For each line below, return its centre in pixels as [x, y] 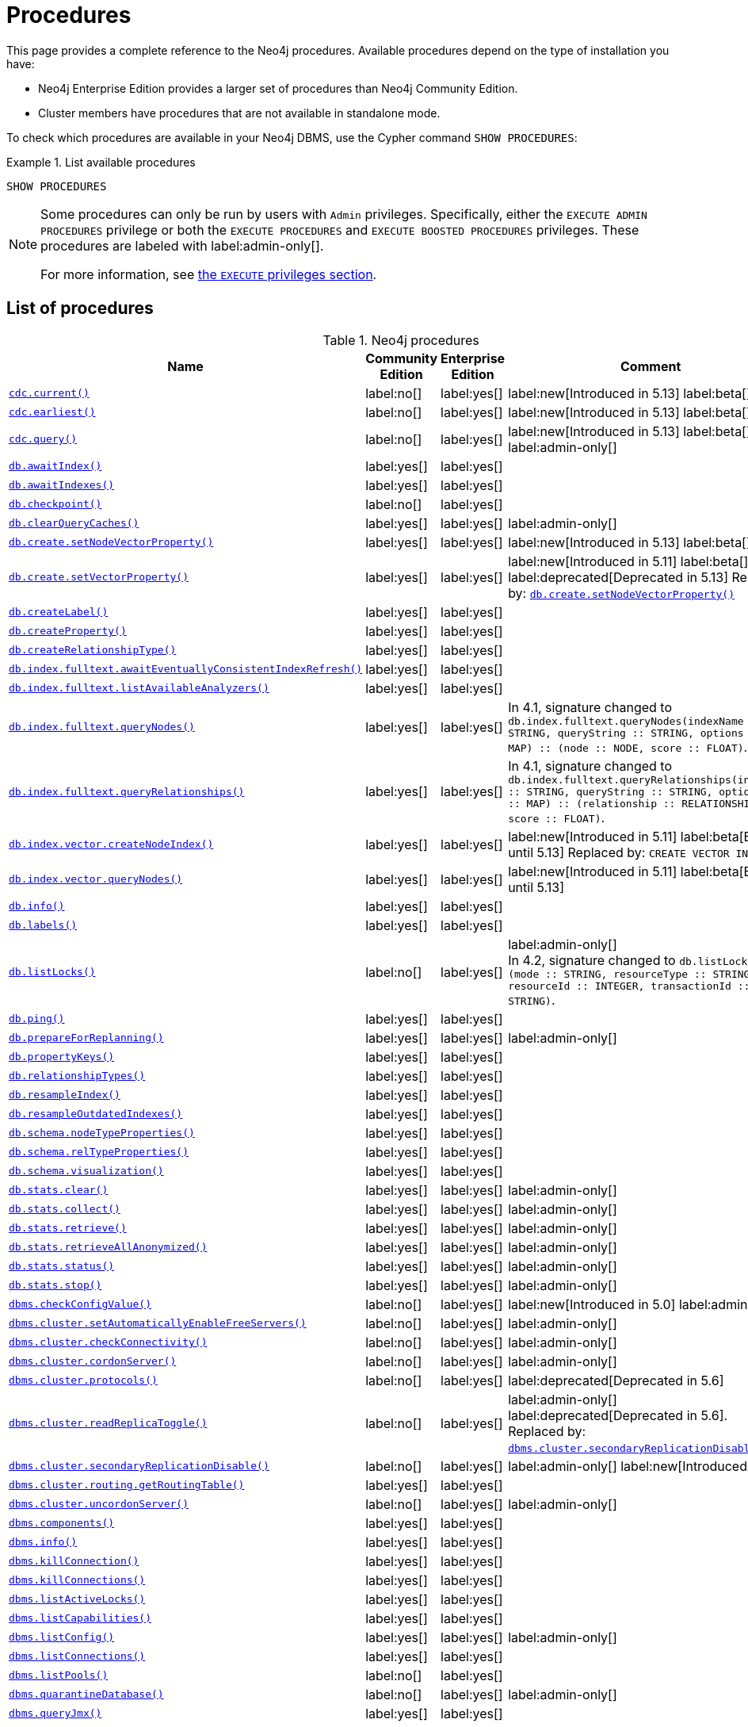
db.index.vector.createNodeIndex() [111, 844]
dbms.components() [62, 1523]
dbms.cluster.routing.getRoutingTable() [127, 1485]
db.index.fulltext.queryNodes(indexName [626, 721]
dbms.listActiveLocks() [77, 1599]
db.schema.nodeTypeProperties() [102, 1133]
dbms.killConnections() [77, 1580]
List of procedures [80, 308]
